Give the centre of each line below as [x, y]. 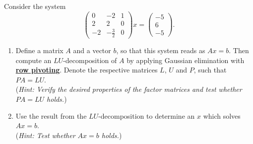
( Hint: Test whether [45, 135]
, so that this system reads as [161, 50]
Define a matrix [39, 50]
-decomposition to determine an [147, 115]
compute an [33, 60]
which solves [222, 115]
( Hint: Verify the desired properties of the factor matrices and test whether [129, 89]
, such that [210, 70]
